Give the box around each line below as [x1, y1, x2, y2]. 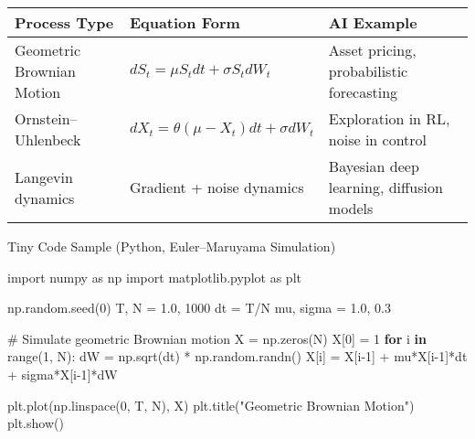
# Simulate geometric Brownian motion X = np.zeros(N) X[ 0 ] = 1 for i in [7, 328, 427, 348]
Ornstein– [15, 108, 78, 129]
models [328, 198, 374, 219]
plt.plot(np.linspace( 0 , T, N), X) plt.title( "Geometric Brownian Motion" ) [7, 395, 415, 414]
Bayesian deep [328, 155, 419, 177]
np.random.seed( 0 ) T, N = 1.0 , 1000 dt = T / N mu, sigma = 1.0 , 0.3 [7, 298, 391, 317]
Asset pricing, [328, 39, 417, 60]
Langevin [15, 166, 73, 187]
